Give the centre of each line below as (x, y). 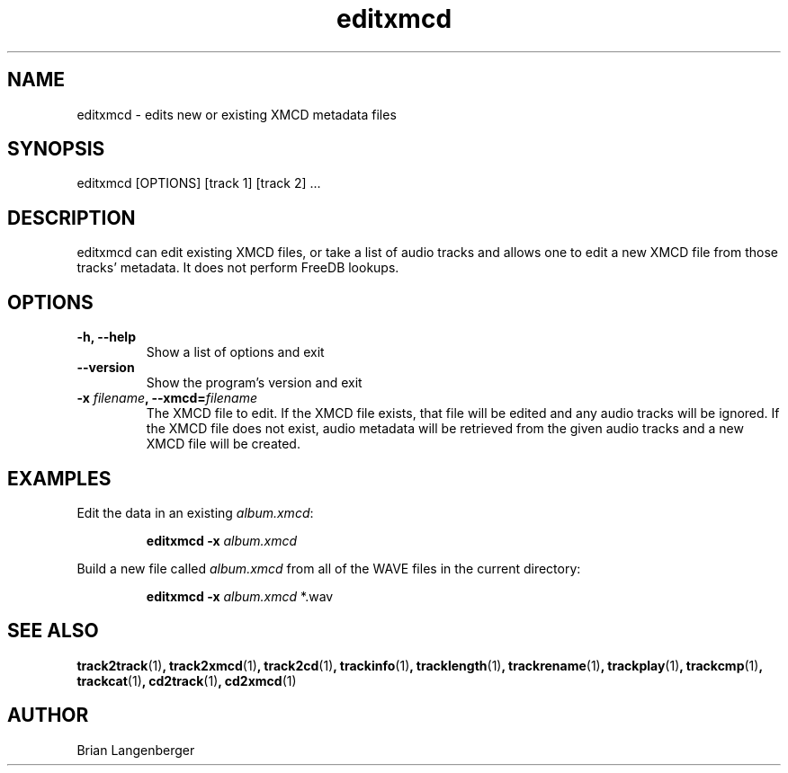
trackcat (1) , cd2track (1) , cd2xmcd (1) (187, 680)
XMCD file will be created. (223, 444)
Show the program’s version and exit (254, 383)
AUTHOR (48, 715)
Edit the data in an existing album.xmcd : (195, 512)
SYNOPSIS (56, 149)
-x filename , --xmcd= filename (167, 398)
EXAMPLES (59, 478)
